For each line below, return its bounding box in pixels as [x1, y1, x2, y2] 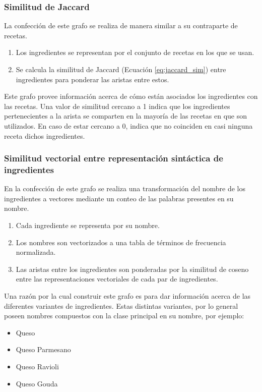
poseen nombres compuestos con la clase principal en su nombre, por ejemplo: [4, 310, 244, 321]
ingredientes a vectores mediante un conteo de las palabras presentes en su [4, 193, 234, 203]
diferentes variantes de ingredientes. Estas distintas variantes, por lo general [4, 300, 238, 311]
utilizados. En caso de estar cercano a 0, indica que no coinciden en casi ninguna [4, 120, 253, 131]
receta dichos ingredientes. [4, 130, 85, 141]
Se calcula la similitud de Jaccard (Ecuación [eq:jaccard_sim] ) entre [16, 64, 226, 74]
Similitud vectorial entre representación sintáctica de [4, 152, 223, 164]
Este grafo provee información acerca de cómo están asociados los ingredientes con [4, 91, 258, 101]
